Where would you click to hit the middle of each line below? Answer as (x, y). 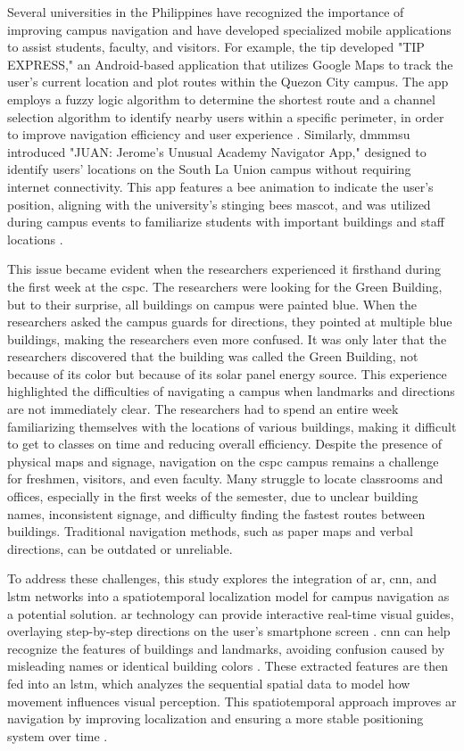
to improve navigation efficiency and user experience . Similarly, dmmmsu (209, 134)
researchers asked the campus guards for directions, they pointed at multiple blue (230, 322)
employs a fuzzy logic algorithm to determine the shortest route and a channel (221, 99)
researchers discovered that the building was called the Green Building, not (213, 356)
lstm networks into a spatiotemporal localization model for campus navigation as (228, 596)
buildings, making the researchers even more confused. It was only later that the (227, 338)
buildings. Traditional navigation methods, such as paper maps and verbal (210, 531)
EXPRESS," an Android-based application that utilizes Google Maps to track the (230, 64)
